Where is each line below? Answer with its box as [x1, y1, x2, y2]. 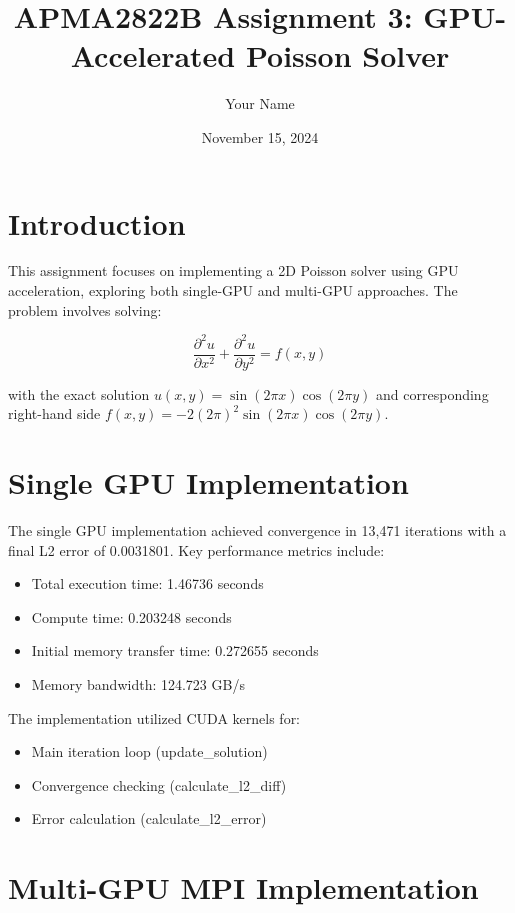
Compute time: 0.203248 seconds [31, 606, 232, 627]
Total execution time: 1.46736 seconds [31, 573, 264, 594]
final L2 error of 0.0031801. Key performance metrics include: [8, 539, 385, 560]
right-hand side [8, 403, 101, 424]
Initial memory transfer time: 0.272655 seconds [31, 640, 319, 661]
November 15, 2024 [201, 126, 319, 147]
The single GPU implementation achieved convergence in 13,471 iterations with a [8, 520, 507, 541]
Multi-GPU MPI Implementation [8, 867, 479, 908]
